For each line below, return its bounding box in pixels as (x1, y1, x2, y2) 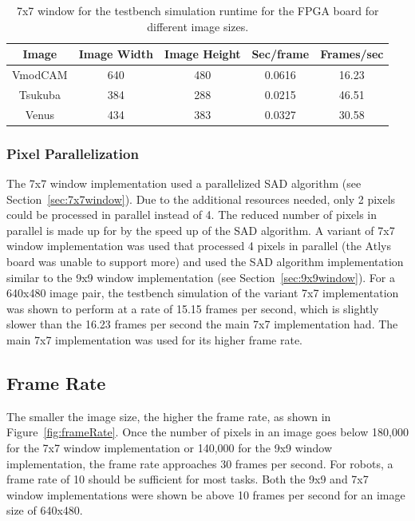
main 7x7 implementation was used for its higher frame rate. (6, 331, 302, 348)
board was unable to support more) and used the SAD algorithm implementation (6, 253, 404, 269)
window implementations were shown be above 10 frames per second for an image (6, 486, 405, 503)
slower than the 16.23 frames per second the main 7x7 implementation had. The (6, 316, 398, 332)
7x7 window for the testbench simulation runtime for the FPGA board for (16, 2, 379, 18)
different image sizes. (147, 18, 249, 34)
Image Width (78, 46, 154, 62)
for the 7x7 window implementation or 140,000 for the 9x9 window (6, 439, 333, 455)
